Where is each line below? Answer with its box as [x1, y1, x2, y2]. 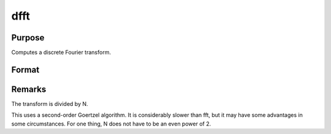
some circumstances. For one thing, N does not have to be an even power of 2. [11, 120, 211, 127]
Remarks [11, 84, 47, 94]
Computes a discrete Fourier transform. [11, 49, 112, 56]
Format [11, 64, 40, 75]
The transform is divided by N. [11, 100, 88, 107]
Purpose [11, 32, 45, 43]
